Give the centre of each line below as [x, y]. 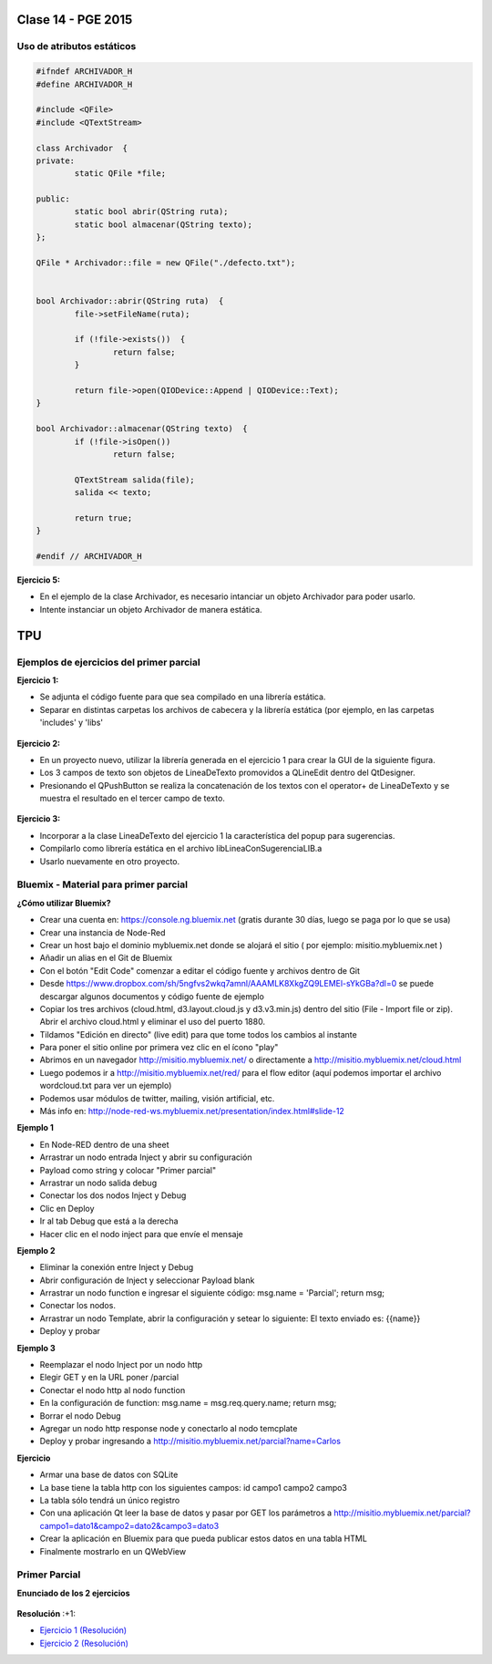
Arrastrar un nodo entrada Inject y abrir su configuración [146, 1157]
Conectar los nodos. [77, 1306]
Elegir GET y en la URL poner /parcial [109, 1378]
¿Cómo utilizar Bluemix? [64, 903]
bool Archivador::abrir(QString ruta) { [130, 301]
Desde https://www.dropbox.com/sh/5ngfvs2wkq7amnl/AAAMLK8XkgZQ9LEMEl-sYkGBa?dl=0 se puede [237, 984]
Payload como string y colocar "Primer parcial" [128, 1170]
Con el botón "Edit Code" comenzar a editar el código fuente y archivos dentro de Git [200, 970]
